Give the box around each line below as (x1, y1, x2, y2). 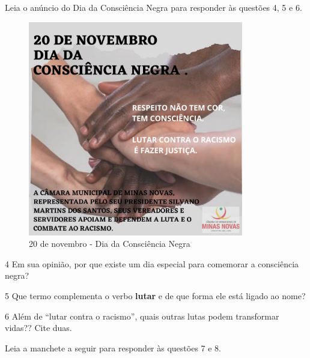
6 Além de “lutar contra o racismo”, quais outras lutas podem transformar (5, 309, 279, 322)
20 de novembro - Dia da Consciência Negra (29, 237, 190, 250)
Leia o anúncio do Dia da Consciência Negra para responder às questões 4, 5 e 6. (5, 1, 302, 13)
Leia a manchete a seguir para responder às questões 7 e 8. (5, 341, 222, 354)
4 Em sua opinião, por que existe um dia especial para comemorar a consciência (5, 257, 299, 270)
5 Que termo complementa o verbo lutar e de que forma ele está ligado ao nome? (5, 289, 306, 302)
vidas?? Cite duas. (5, 321, 72, 334)
